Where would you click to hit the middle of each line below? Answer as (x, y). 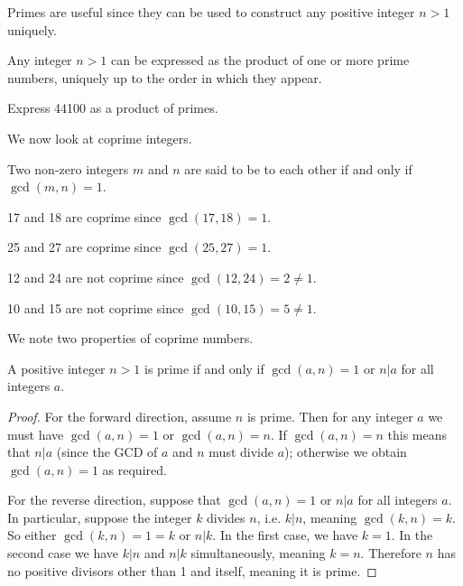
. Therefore (391, 553)
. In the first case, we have (285, 535)
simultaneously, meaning (258, 553)
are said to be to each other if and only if (298, 168)
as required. (134, 469)
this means (417, 434)
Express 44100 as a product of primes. (113, 108)
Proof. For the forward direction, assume (120, 416)
